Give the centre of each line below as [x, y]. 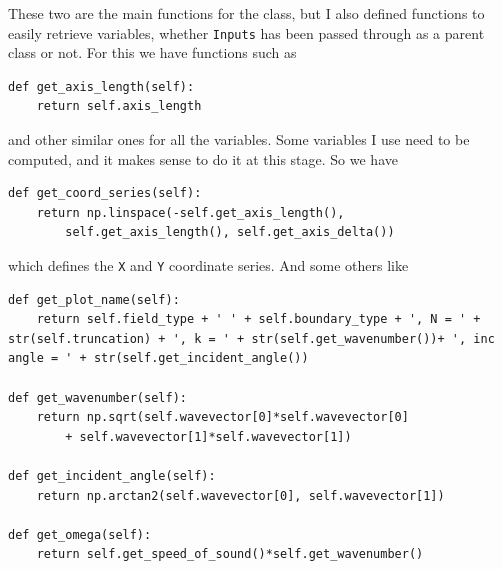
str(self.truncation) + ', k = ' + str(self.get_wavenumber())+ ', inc [251, 338]
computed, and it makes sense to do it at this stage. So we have [203, 158]
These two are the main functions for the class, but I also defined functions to [246, 13]
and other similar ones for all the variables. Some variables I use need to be [239, 139]
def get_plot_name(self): [94, 299]
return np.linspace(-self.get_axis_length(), [190, 212]
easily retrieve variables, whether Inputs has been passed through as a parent [246, 32]
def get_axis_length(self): [101, 86]
